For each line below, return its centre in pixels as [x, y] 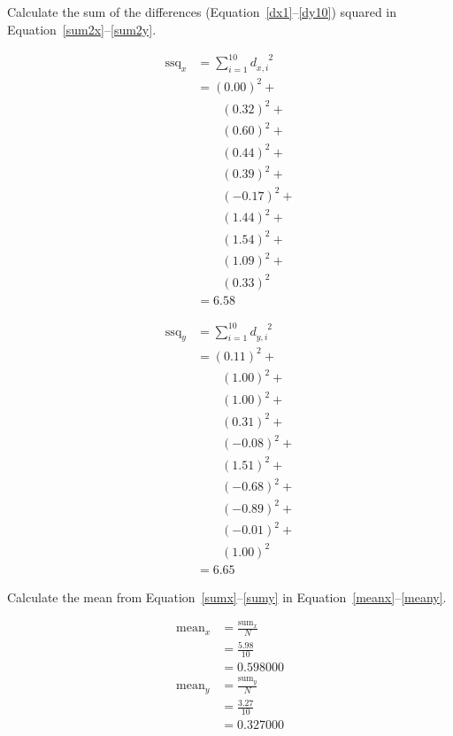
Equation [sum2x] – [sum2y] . [82, 29]
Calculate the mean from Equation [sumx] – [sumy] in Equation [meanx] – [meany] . [227, 597]
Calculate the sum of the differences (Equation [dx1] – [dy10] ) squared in [202, 12]
